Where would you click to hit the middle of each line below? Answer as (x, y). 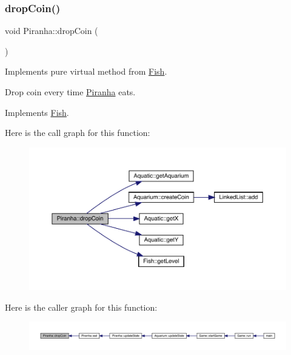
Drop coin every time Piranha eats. (70, 92)
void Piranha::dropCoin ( (52, 31)
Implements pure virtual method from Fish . (86, 71)
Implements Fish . (37, 112)
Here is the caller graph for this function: (81, 307)
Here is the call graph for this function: (78, 133)
